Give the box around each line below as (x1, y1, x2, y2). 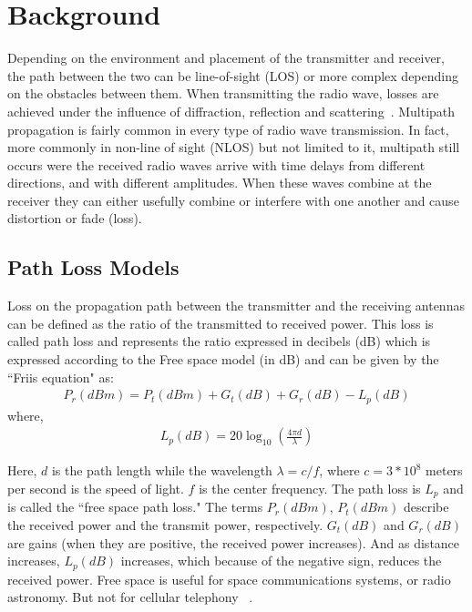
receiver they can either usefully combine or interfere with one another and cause (7, 190, 459, 209)
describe (403, 497, 449, 516)
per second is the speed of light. (7, 478, 184, 497)
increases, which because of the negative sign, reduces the (120, 551, 442, 570)
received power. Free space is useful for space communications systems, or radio (7, 569, 451, 588)
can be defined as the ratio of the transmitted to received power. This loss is (7, 313, 434, 332)
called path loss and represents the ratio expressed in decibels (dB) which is (7, 331, 431, 351)
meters (426, 461, 463, 480)
